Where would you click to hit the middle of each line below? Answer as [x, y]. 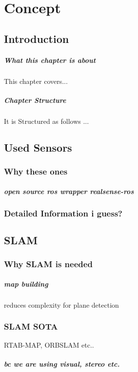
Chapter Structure [35, 100]
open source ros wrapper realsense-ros [69, 191]
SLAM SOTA [31, 326]
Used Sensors [38, 147]
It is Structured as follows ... [47, 121]
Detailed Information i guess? [63, 213]
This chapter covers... [36, 81]
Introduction [37, 38]
